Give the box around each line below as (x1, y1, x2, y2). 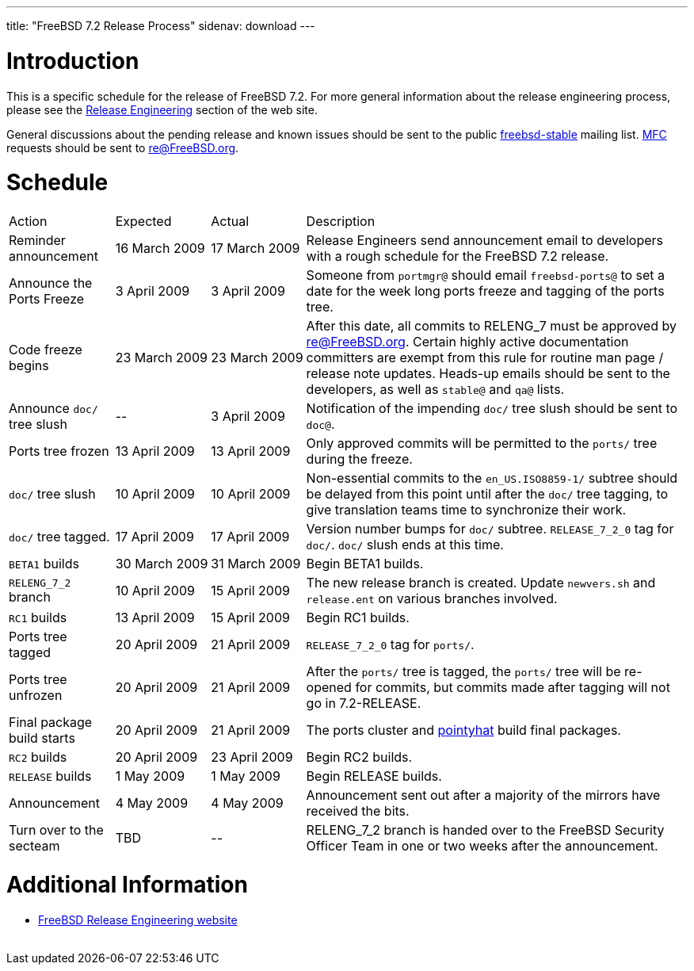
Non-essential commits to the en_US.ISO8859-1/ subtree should (306, 470, 678, 486)
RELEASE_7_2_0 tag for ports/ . (306, 637, 475, 652)
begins (9, 357, 49, 373)
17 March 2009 (211, 240, 300, 256)
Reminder (9, 232, 66, 248)
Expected (115, 213, 172, 229)
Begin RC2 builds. (306, 749, 413, 765)
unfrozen (9, 687, 63, 703)
